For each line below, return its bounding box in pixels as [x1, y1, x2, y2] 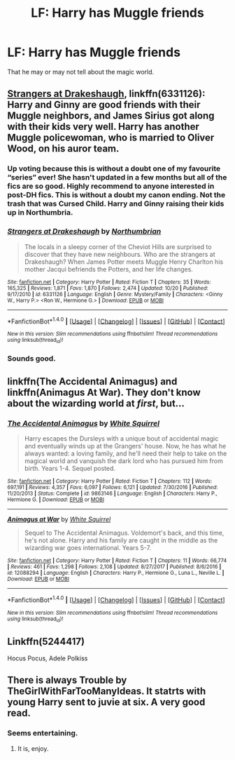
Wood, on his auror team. [7, 142, 120, 155]
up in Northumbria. [7, 208, 73, 218]
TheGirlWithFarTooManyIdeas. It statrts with [7, 686, 206, 698]
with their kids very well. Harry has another [7, 121, 199, 133]
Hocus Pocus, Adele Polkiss [7, 654, 88, 662]
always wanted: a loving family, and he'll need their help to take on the [24, 449, 227, 458]
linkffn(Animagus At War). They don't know [7, 386, 201, 398]
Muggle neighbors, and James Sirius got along [7, 110, 215, 122]
